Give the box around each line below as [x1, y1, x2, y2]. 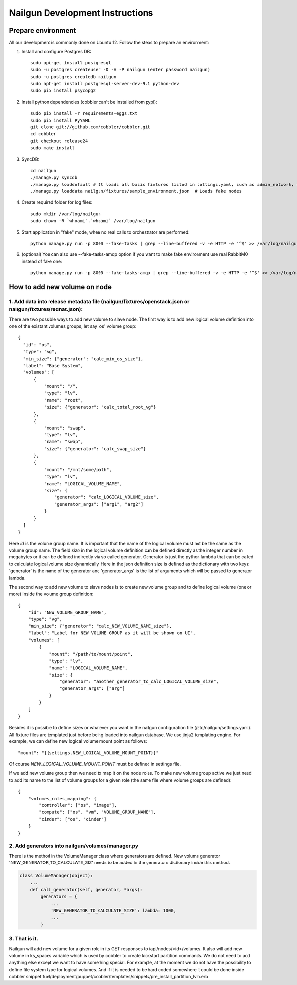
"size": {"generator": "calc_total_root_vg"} [44, 404, 156, 410]
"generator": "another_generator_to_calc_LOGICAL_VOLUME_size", [59, 679, 219, 684]
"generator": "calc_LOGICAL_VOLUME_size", [54, 494, 159, 500]
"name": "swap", [44, 439, 84, 445]
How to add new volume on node [9, 283, 112, 291]
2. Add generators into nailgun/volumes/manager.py [9, 842, 139, 849]
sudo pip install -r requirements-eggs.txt [30, 111, 138, 116]
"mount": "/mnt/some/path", [44, 467, 112, 472]
